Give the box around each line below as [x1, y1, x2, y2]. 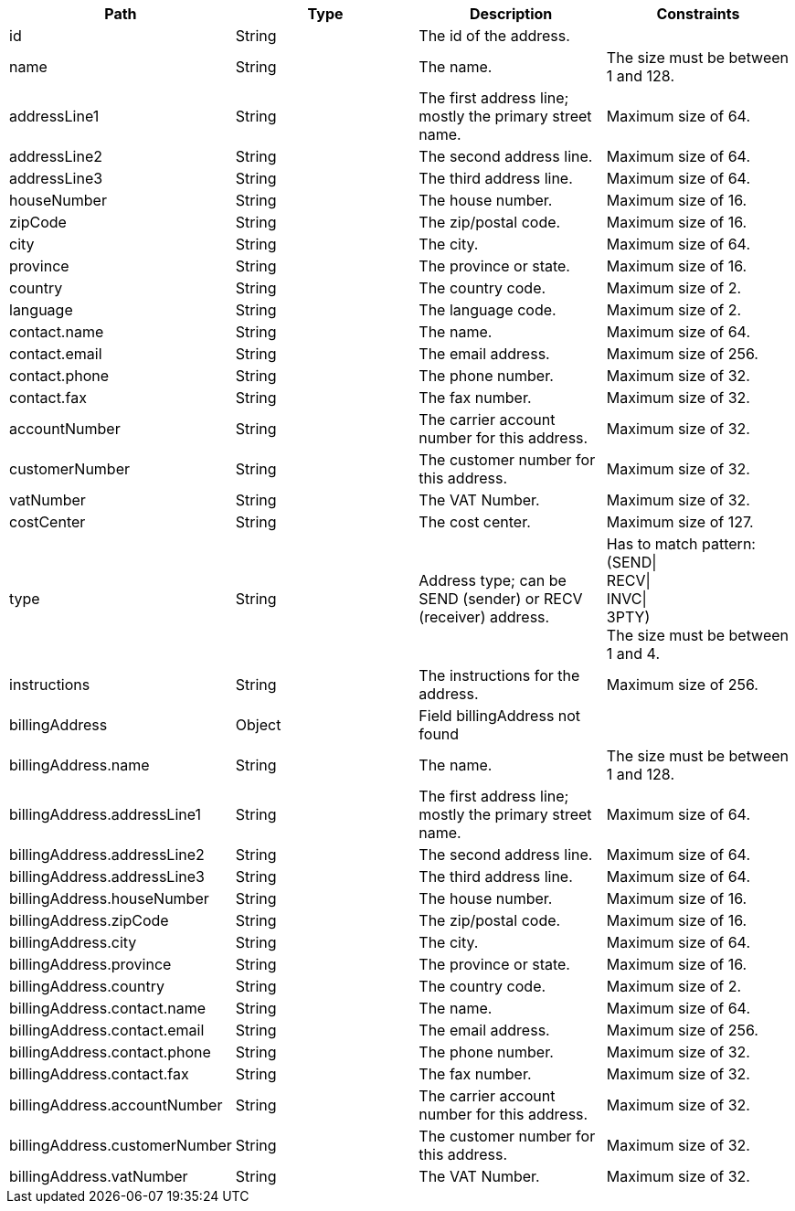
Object [235, 716, 281, 734]
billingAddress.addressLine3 [9, 867, 205, 886]
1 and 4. [606, 644, 661, 663]
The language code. [419, 301, 556, 319]
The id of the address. [419, 27, 570, 45]
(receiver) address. [419, 608, 550, 626]
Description [469, 5, 553, 23]
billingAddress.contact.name [9, 999, 207, 1017]
